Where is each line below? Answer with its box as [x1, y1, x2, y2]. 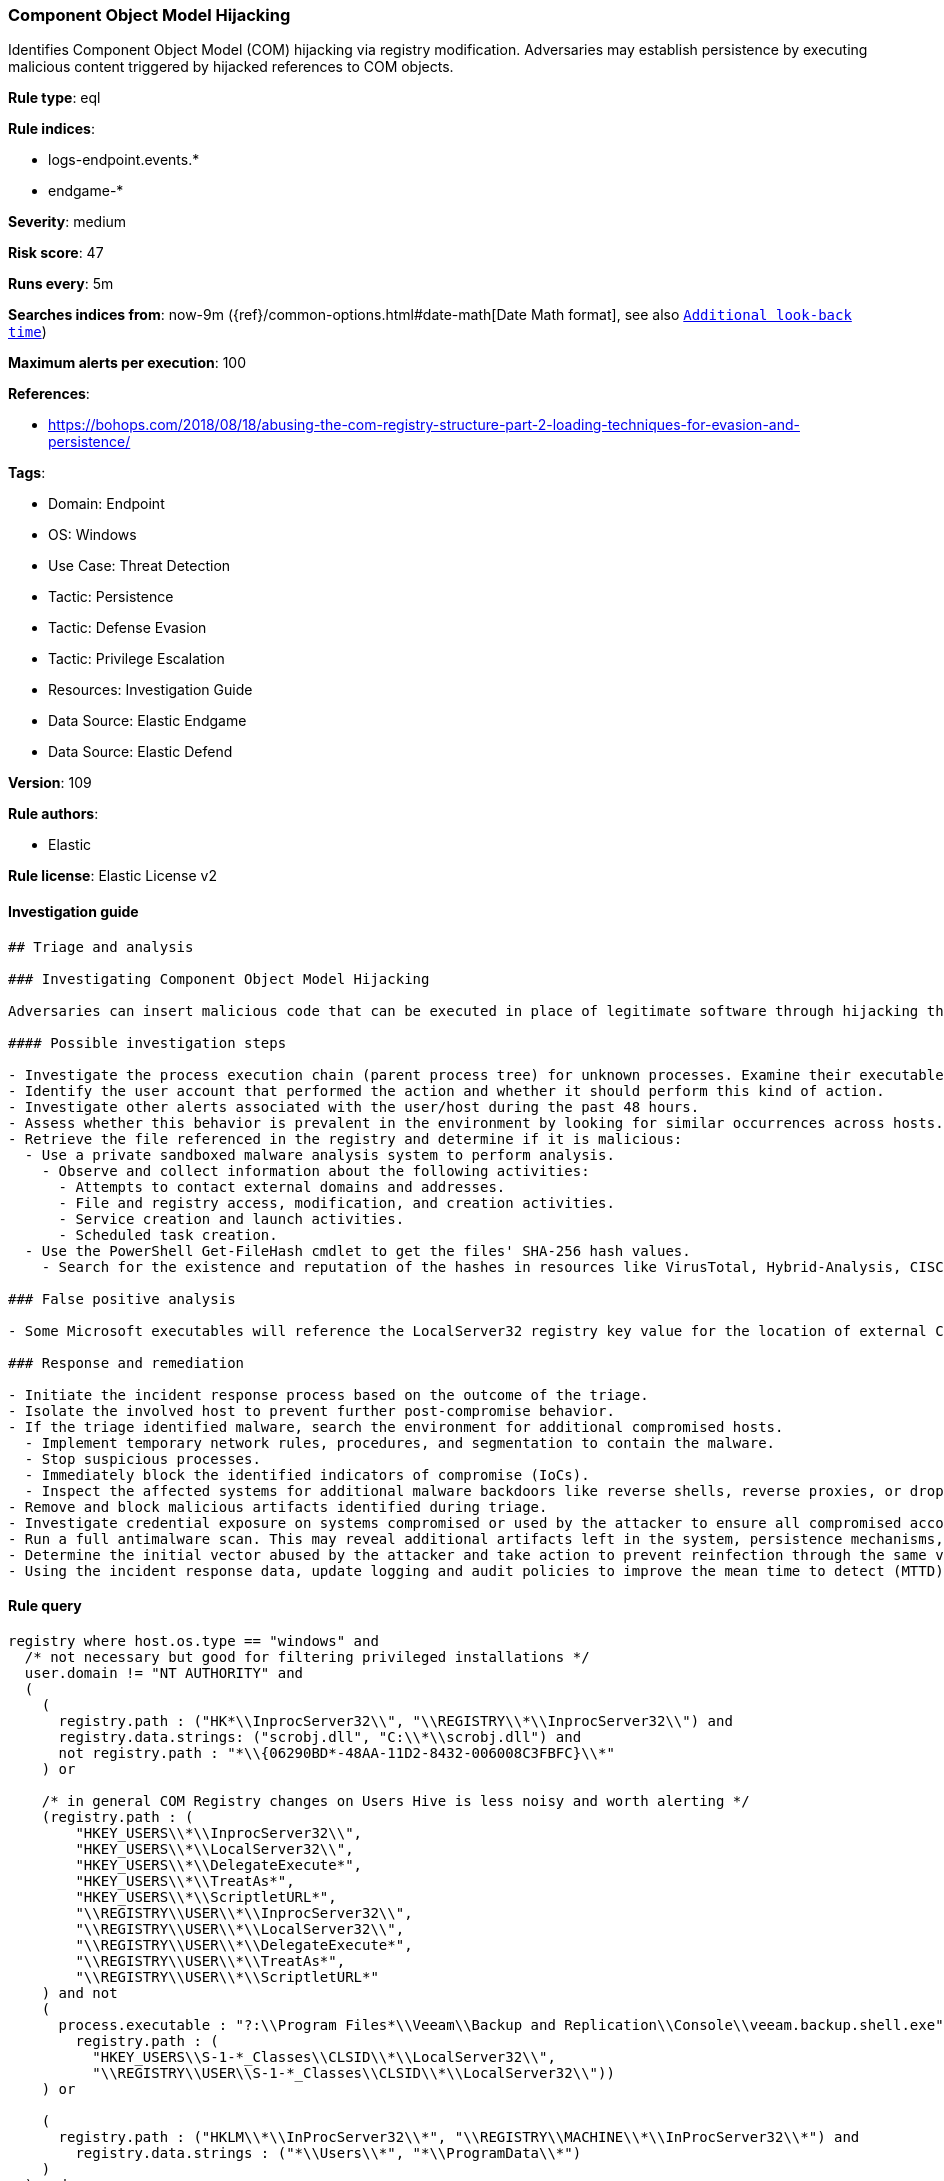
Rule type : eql [8, 89, 101, 107]
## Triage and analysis [8, 938, 194, 955]
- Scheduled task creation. [58, 1226, 278, 1243]
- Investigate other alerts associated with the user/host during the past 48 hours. [8, 1098, 700, 1115]
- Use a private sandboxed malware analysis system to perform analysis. [24, 1146, 615, 1163]
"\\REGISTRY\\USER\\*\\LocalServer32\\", [75, 1920, 405, 1937]
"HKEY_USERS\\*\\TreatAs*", [75, 1872, 295, 1889]
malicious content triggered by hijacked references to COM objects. [8, 58, 454, 76]
